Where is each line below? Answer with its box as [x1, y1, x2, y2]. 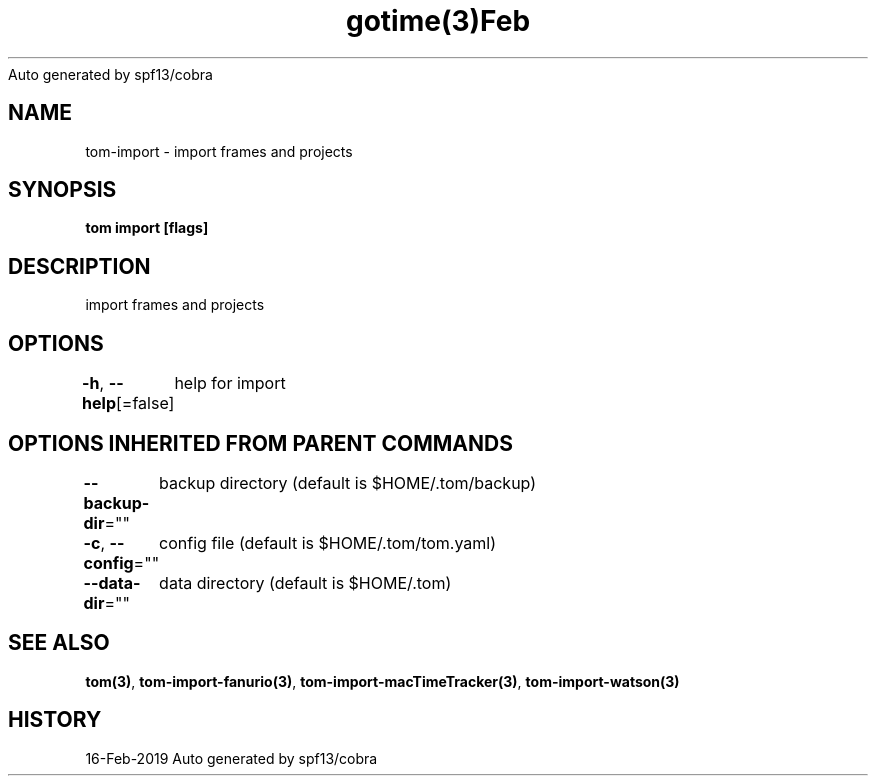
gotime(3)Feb [345, 4, 531, 38]
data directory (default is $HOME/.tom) [159, 572, 452, 593]
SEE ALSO [8, 630, 110, 656]
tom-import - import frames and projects [85, 142, 353, 160]
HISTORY [8, 707, 102, 733]
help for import [174, 373, 286, 394]
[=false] [116, 393, 175, 414]
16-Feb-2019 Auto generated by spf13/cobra [85, 749, 378, 767]
